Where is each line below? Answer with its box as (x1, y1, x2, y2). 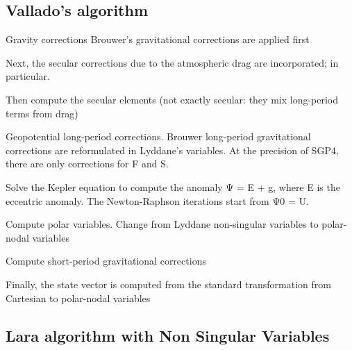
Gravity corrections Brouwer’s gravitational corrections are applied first (6, 32, 310, 47)
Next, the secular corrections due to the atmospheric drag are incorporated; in (6, 55, 339, 69)
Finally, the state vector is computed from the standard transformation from (6, 276, 331, 291)
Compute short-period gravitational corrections (6, 253, 206, 268)
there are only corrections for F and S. (6, 156, 169, 171)
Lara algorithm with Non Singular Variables (6, 324, 330, 346)
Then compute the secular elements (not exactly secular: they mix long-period (6, 92, 339, 106)
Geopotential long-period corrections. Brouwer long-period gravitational (6, 129, 311, 144)
